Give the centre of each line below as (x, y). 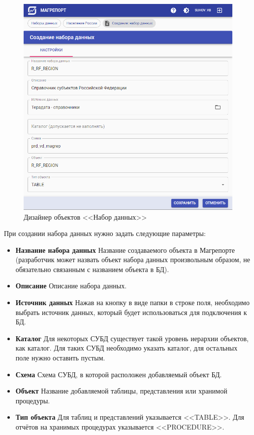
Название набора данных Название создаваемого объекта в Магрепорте (125, 250)
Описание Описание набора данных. (71, 286)
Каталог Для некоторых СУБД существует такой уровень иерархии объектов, (132, 338)
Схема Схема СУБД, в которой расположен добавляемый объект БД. (119, 374)
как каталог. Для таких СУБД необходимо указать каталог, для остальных (127, 348)
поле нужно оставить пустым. (60, 358)
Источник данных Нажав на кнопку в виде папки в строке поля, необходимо (132, 302)
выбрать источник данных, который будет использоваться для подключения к (131, 312)
